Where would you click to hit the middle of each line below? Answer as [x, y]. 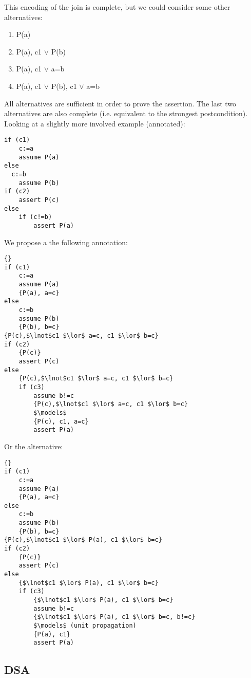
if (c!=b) [35, 217]
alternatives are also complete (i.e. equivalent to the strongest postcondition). [126, 113]
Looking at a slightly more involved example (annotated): [95, 123]
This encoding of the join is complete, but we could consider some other [117, 7]
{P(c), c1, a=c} [61, 421]
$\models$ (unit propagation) [85, 626]
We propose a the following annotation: [66, 242]
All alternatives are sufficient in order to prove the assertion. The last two [120, 103]
